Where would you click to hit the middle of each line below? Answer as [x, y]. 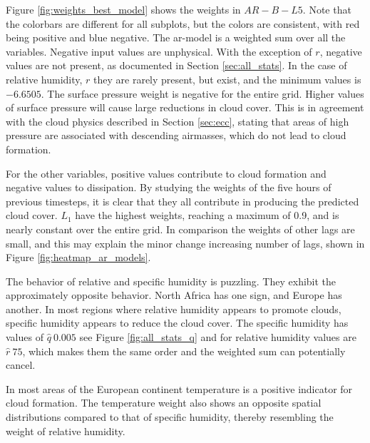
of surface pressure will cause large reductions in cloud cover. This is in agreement [185, 107]
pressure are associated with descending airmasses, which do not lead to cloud [176, 135]
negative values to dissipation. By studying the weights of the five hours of [169, 187]
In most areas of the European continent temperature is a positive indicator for [179, 388]
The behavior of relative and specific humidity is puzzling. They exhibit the [171, 281]
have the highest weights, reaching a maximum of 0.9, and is [207, 215]
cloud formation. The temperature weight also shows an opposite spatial [164, 403]
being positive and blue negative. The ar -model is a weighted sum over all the [176, 37]
